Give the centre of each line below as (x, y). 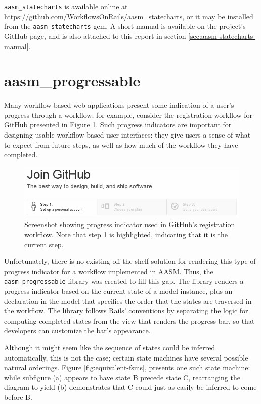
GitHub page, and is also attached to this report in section (95, 36)
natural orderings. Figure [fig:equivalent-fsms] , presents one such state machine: (127, 367)
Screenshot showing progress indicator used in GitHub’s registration (130, 224)
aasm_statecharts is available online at (66, 6)
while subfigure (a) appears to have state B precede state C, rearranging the (122, 377)
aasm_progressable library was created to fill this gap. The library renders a (124, 281)
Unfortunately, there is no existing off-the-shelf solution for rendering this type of (130, 261)
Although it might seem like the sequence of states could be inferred (110, 348)
